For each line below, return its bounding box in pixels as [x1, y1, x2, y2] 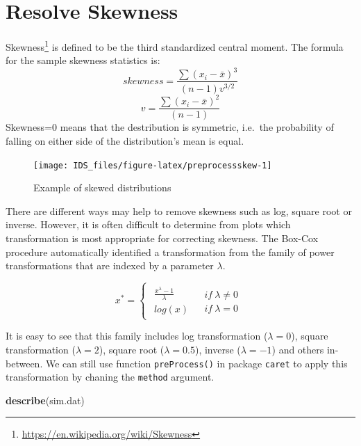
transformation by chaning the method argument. [6, 369, 215, 384]
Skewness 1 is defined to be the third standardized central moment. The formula [6, 38, 344, 54]
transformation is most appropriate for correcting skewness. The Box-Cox [6, 231, 319, 246]
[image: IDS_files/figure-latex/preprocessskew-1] [33, 160, 272, 170]
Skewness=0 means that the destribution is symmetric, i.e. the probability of [6, 120, 334, 134]
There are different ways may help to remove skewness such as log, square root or [6, 203, 352, 218]
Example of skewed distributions [33, 180, 171, 195]
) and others [271, 342, 324, 356]
